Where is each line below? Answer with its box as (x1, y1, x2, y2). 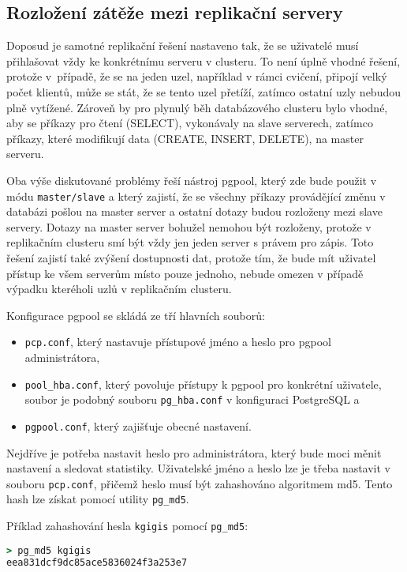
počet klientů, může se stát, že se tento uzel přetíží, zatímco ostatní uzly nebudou (6, 83, 401, 100)
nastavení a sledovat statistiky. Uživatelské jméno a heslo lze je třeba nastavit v (6, 460, 391, 476)
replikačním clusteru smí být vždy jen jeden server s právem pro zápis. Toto (6, 234, 374, 250)
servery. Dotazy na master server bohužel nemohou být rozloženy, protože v (6, 218, 372, 235)
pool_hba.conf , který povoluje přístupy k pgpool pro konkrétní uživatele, (24, 375, 382, 392)
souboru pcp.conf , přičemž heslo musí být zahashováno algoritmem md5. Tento (6, 475, 393, 491)
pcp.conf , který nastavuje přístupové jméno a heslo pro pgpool (24, 333, 332, 350)
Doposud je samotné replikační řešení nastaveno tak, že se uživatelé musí (6, 37, 359, 54)
